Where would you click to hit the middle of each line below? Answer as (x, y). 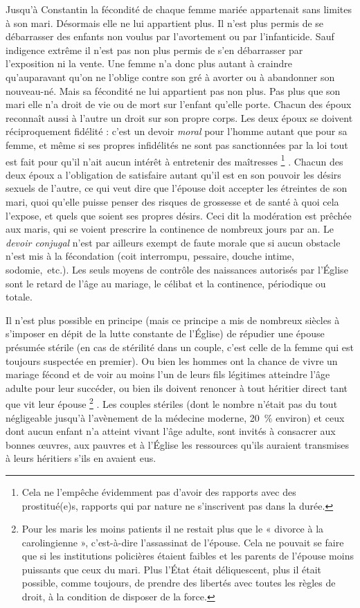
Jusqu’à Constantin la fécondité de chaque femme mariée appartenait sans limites (179, 9)
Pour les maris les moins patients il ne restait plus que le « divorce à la (173, 529)
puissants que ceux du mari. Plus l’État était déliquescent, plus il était (171, 569)
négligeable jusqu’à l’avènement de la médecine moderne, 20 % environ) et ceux (175, 417)
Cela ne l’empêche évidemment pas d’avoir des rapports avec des (159, 491)
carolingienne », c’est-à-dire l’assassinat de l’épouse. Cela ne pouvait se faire (183, 542)
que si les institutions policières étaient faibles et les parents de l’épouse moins (188, 556)
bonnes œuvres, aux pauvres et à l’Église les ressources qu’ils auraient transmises (177, 444)
